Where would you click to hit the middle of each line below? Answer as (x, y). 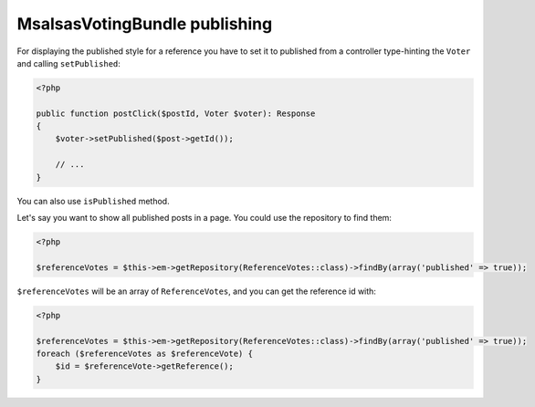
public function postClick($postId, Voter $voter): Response (176, 113)
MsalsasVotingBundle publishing (145, 24)
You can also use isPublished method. (93, 201)
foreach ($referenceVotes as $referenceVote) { (144, 353)
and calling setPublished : (68, 63)
